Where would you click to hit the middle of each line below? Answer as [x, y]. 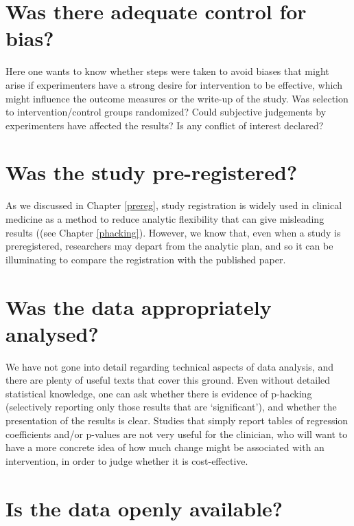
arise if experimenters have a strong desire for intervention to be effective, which [174, 84]
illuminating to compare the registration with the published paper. [146, 259]
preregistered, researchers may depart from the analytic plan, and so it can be [169, 246]
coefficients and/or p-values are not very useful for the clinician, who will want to [177, 434]
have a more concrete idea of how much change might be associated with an [165, 447]
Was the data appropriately [139, 306]
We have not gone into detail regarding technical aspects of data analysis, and [169, 366]
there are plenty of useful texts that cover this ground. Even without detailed [168, 380]
